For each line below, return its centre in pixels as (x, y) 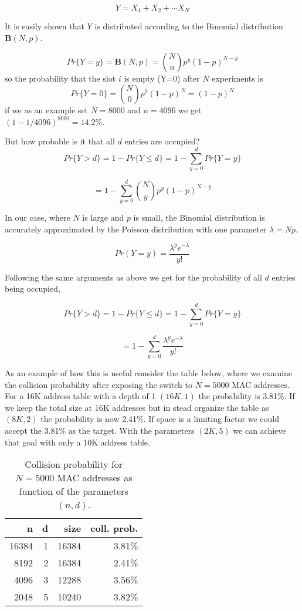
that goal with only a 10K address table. (77, 442)
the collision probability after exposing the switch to (99, 384)
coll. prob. (114, 528)
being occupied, (33, 288)
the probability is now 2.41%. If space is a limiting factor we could (160, 419)
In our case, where (38, 217)
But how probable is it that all (60, 141)
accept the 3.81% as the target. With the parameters (100, 430)
